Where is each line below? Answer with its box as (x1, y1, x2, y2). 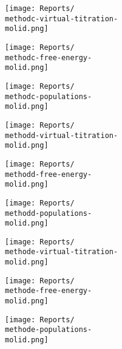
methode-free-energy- (5, 286, 92, 295)
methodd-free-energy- (5, 170, 92, 179)
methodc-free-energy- (5, 53, 92, 62)
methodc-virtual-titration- (5, 14, 118, 23)
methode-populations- (5, 325, 92, 334)
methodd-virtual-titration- (5, 131, 118, 140)
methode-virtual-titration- (5, 247, 118, 257)
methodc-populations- (5, 92, 92, 101)
